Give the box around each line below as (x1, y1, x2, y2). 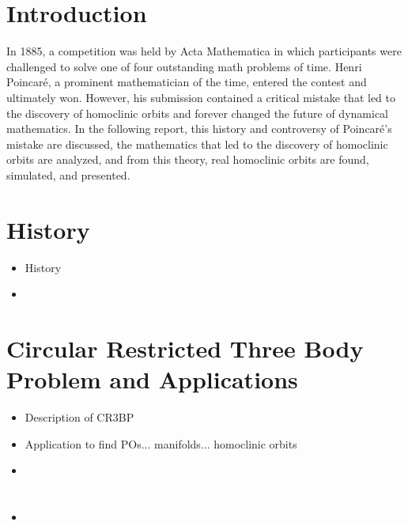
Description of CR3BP (25, 409, 134, 426)
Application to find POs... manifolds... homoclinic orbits (25, 435, 297, 452)
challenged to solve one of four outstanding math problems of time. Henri (6, 58, 362, 74)
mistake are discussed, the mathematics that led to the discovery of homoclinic (6, 135, 388, 152)
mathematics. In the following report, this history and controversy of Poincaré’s (6, 120, 392, 137)
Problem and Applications (6, 363, 298, 395)
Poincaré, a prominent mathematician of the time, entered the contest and (6, 74, 367, 90)
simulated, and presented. (6, 166, 130, 183)
